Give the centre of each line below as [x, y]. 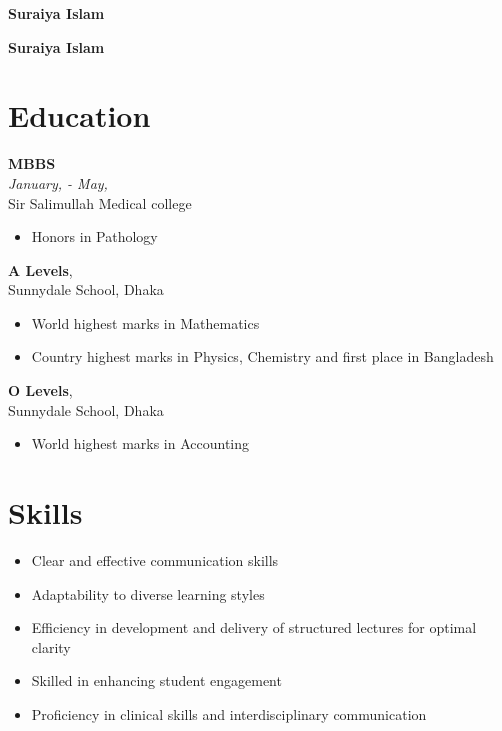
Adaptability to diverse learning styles [148, 593]
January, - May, [58, 182]
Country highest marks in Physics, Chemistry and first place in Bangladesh [262, 356]
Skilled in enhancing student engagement [156, 680]
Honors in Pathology [94, 236]
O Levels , [40, 390]
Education [79, 115]
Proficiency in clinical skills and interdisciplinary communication [229, 713]
